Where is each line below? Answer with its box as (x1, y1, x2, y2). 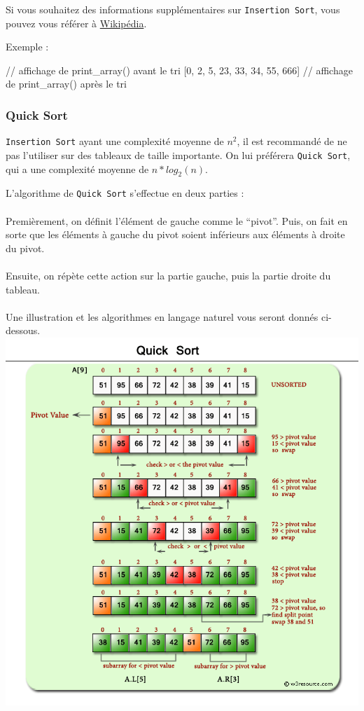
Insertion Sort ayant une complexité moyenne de (6, 134, 224, 149)
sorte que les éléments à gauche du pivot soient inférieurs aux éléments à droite (6, 227, 345, 242)
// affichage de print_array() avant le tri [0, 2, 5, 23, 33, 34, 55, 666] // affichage (6, 62, 353, 77)
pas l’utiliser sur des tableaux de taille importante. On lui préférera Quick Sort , (6, 147, 351, 162)
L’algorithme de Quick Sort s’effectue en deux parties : (6, 186, 244, 200)
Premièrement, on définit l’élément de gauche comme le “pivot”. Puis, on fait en (6, 213, 348, 228)
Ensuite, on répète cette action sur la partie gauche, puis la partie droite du (6, 268, 331, 282)
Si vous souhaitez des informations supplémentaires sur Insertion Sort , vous (6, 2, 340, 16)
